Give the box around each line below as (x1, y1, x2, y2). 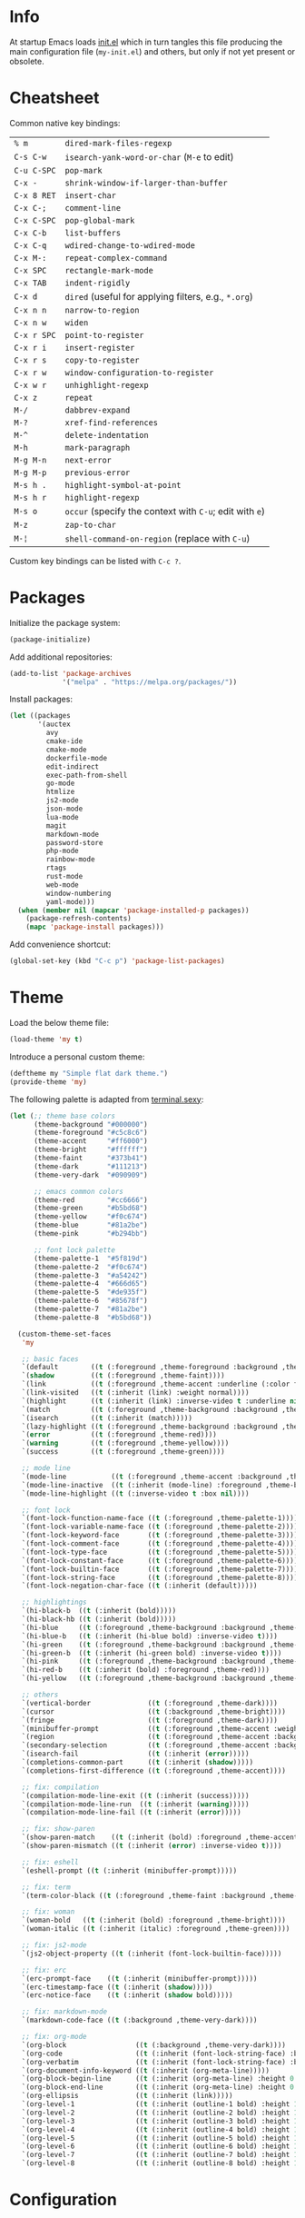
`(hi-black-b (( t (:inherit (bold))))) (21, 1606, 177, 1616)
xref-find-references (64, 417, 159, 428)
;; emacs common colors (33, 1187, 124, 1196)
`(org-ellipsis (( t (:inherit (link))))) (21, 2092, 233, 2101)
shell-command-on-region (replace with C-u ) (64, 532, 251, 544)
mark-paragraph (64, 443, 131, 453)
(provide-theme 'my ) (9, 1077, 88, 1087)
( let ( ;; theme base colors (9, 1111, 116, 1120)
